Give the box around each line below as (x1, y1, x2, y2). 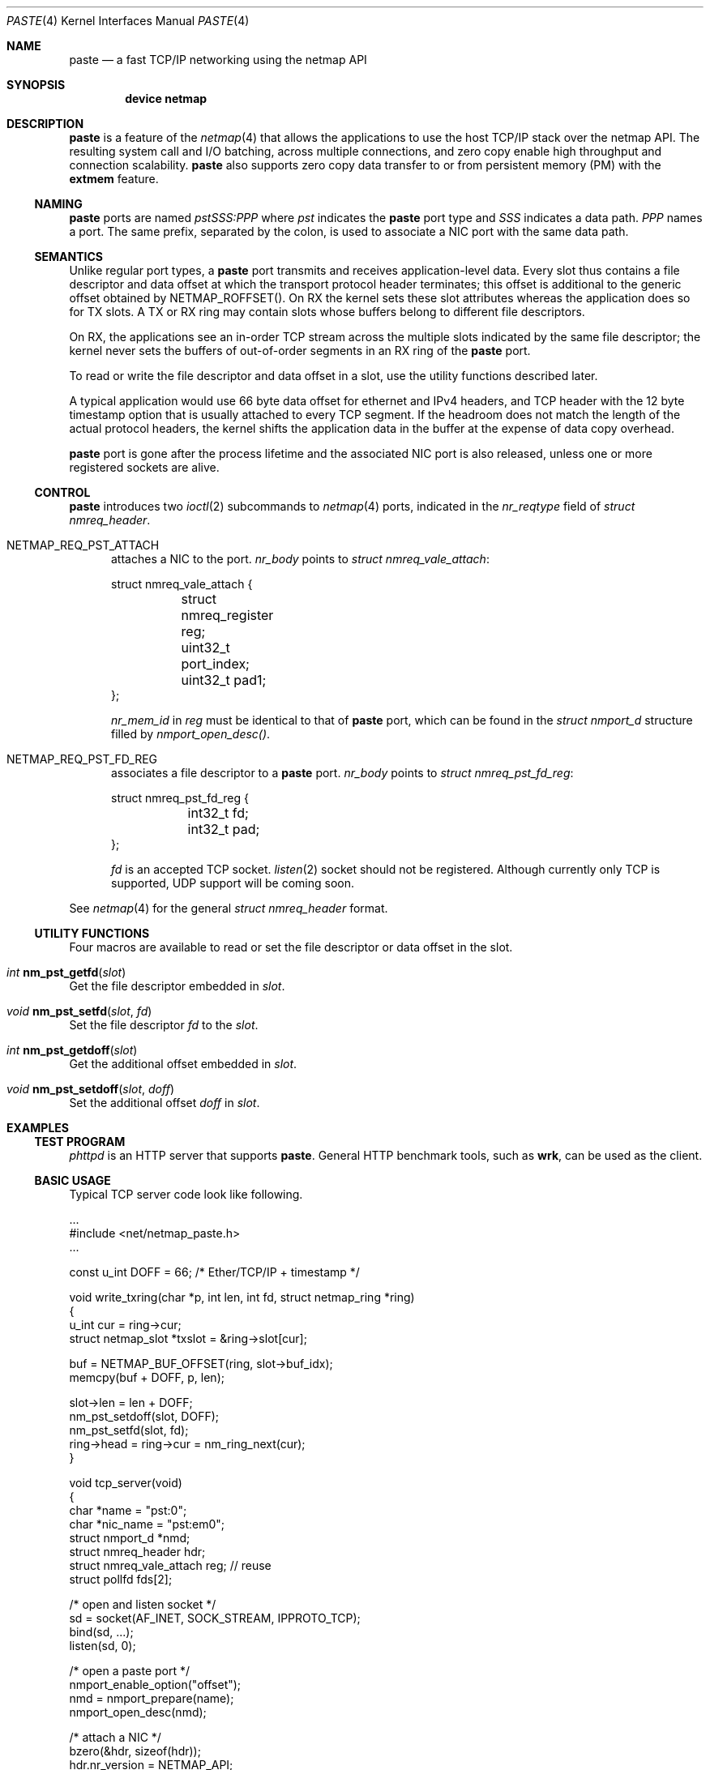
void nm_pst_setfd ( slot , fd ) (6, 1004, 152, 1018)
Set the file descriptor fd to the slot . (69, 1018, 259, 1032)
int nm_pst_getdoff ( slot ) (6, 1043, 138, 1057)
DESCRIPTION (6, 117, 84, 130)
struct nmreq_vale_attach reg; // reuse (69, 1558, 272, 1572)
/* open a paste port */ (69, 1664, 190, 1678)
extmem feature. (69, 172, 159, 186)
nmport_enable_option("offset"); (69, 1678, 242, 1691)
